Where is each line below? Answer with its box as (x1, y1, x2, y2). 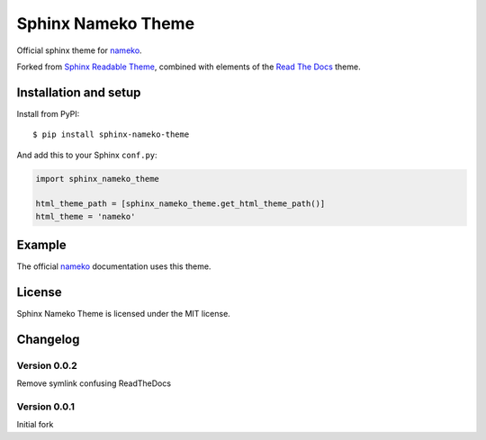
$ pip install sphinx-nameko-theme (32, 130, 190, 139)
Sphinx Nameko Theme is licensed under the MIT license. (16, 309, 231, 319)
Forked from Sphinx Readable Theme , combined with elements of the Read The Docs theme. (16, 61, 361, 72)
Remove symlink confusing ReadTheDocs (16, 378, 171, 389)
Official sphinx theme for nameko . (16, 45, 143, 56)
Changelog (16, 332, 80, 346)
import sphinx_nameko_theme (35, 174, 159, 184)
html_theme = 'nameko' (35, 211, 136, 221)
